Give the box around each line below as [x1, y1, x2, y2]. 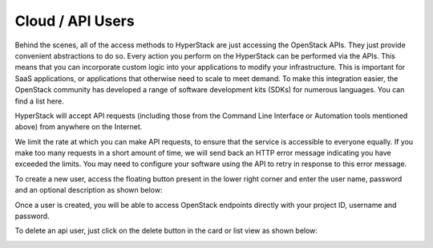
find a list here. [14, 96, 64, 106]
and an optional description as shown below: [14, 185, 163, 195]
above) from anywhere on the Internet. [14, 122, 143, 132]
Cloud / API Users [14, 12, 136, 30]
